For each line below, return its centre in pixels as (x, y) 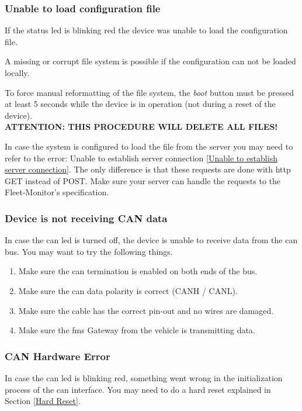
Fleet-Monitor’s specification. (57, 192)
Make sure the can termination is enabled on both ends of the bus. (138, 271)
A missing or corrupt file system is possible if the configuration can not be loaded (150, 61)
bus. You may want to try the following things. (89, 251)
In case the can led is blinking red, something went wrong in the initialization (144, 377)
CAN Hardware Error (58, 356)
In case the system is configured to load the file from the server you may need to (149, 146)
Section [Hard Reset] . (43, 401)
